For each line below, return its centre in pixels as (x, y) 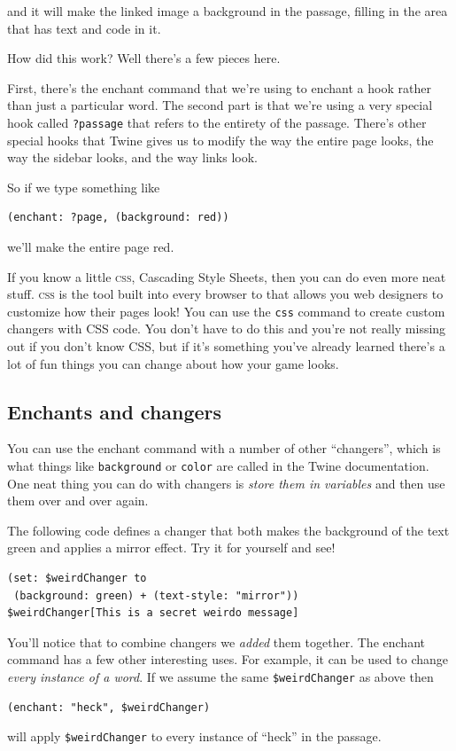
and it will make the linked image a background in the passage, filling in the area (228, 11)
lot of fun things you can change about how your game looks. (173, 363)
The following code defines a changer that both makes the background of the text (228, 530)
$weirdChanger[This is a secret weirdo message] (153, 613)
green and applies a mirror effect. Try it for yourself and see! (171, 548)
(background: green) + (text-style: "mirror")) (156, 595)
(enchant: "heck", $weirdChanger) (109, 707)
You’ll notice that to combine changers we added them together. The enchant (216, 641)
